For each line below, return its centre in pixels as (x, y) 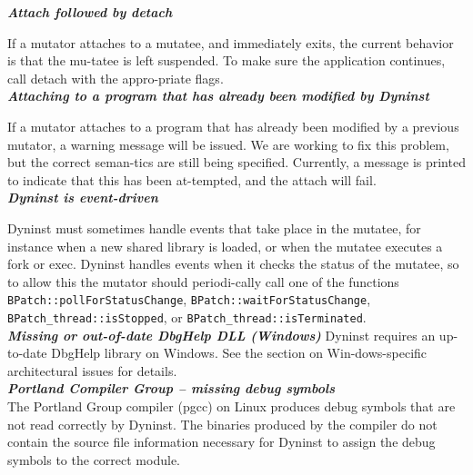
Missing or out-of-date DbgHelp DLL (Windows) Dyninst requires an (221, 335)
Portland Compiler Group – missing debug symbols (171, 388)
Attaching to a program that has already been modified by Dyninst (218, 96)
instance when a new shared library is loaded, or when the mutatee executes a (225, 246)
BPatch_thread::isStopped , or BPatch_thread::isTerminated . (187, 317)
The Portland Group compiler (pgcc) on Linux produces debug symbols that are (231, 406)
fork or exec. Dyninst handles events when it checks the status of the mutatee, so (233, 264)
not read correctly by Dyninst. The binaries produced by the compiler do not (222, 424)
